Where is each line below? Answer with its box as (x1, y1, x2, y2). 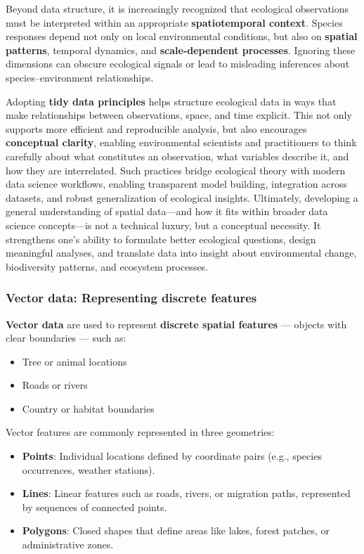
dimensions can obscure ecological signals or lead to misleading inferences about (6, 56, 350, 71)
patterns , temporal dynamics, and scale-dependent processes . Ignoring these (6, 42, 356, 57)
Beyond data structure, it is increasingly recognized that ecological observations (6, 1, 349, 15)
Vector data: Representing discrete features (6, 289, 257, 307)
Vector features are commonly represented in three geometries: (6, 425, 275, 439)
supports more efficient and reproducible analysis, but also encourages (6, 121, 307, 136)
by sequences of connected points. (22, 499, 167, 514)
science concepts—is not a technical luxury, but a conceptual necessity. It (6, 217, 321, 232)
